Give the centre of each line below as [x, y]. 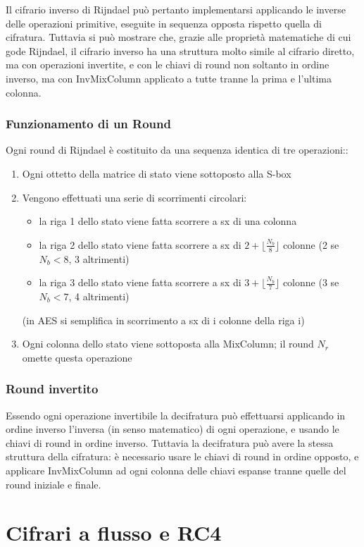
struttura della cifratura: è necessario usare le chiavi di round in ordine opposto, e [182, 456]
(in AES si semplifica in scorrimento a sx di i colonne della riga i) [163, 320]
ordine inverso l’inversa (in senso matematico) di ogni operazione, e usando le [172, 429]
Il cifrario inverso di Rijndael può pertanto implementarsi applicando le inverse [176, 9]
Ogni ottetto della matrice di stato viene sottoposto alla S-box [157, 173]
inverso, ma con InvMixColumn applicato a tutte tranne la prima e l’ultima [169, 78]
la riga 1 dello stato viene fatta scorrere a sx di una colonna [168, 221]
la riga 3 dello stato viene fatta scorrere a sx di [140, 282]
